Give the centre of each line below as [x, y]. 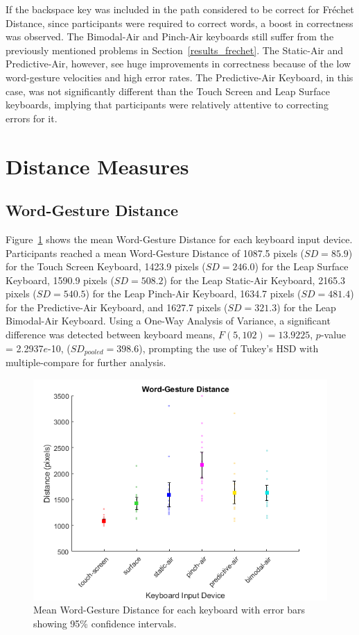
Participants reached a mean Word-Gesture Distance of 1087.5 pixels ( [155, 253]
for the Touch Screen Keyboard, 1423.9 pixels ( [106, 266]
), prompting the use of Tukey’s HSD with [229, 348]
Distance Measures [97, 166]
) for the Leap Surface [301, 266]
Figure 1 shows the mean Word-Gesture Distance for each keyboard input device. [179, 239]
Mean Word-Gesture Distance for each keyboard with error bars [169, 610]
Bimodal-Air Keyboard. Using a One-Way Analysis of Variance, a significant [168, 321]
